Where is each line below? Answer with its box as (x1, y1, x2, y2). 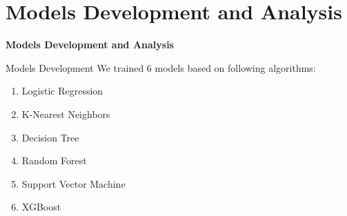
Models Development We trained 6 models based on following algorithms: (6, 60, 316, 75)
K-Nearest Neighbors (21, 106, 110, 121)
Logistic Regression (21, 84, 103, 98)
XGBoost (21, 199, 61, 214)
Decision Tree (21, 130, 79, 144)
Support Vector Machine (21, 176, 126, 190)
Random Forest (21, 153, 87, 168)
